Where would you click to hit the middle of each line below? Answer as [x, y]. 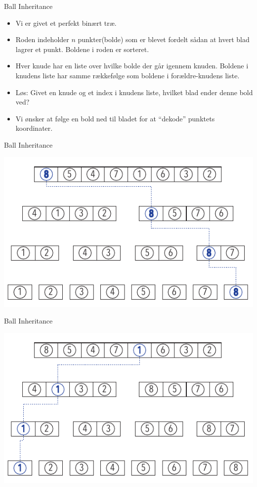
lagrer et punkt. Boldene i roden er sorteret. [82, 49]
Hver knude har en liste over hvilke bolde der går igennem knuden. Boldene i [132, 66]
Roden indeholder [42, 39]
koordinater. [34, 128]
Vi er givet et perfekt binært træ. [66, 23]
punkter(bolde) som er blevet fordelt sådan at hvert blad [164, 39]
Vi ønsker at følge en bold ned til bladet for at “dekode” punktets [115, 118]
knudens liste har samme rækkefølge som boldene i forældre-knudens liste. [128, 75]
